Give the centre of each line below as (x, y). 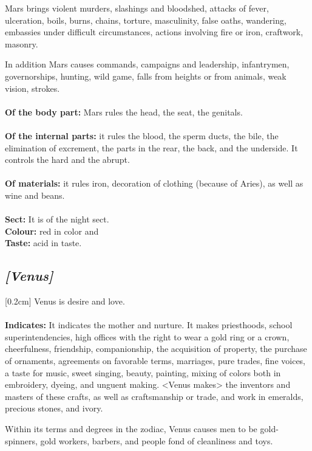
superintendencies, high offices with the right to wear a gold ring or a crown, (147, 336)
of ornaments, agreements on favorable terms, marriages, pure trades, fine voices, (155, 361)
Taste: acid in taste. (43, 243)
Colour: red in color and (52, 231)
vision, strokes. (32, 88)
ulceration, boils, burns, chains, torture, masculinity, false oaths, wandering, (146, 20)
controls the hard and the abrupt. (67, 160)
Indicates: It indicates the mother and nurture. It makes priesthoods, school (149, 325)
